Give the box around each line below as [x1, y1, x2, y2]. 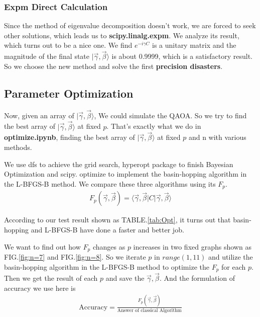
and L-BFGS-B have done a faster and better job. [31, 224, 184, 234]
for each [221, 261, 246, 272]
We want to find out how [4, 241, 81, 252]
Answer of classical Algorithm [117, 308, 182, 313]
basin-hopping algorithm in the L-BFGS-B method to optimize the [4, 261, 209, 272]
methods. [4, 142, 32, 152]
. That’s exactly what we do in [106, 121, 201, 131]
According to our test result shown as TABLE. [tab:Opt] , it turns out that [4, 214, 231, 225]
